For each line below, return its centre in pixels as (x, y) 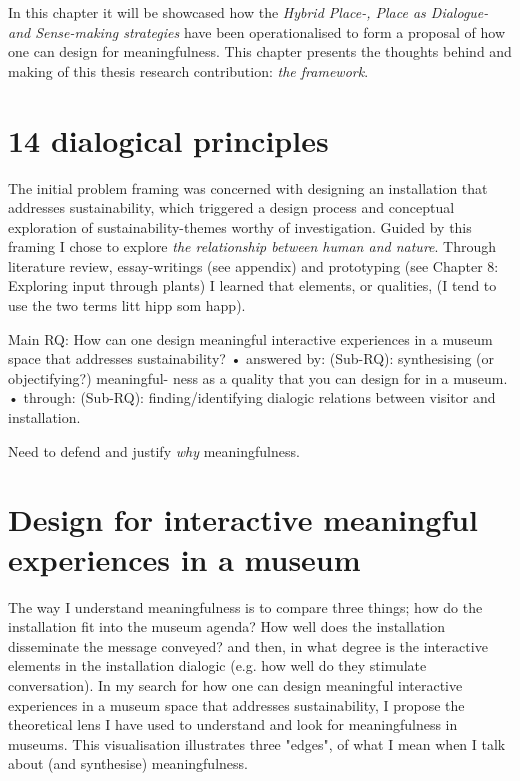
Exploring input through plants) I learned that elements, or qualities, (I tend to (252, 285)
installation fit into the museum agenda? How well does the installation (227, 626)
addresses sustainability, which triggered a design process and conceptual (231, 207)
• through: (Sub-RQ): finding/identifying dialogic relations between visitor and (252, 397)
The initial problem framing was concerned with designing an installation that (248, 187)
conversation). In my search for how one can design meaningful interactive (235, 684)
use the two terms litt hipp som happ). (127, 305)
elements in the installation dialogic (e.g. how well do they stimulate (217, 665)
